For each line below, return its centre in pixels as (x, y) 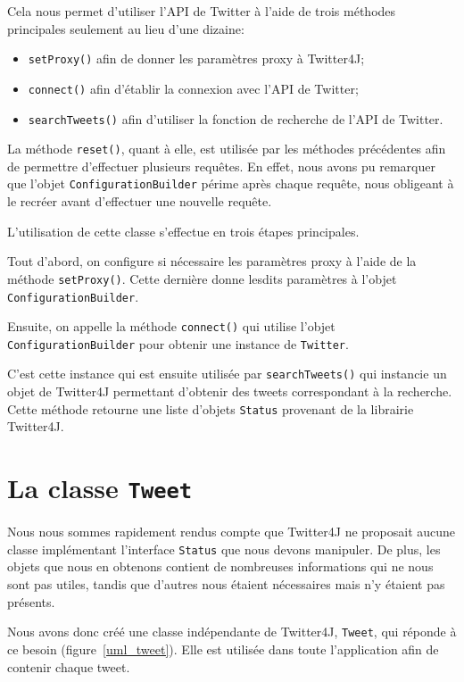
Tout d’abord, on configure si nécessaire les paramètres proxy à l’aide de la (212, 261)
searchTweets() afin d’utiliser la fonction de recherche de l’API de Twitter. (236, 118)
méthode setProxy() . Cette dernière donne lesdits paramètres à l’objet (202, 278)
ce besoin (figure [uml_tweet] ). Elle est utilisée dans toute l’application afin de (223, 649)
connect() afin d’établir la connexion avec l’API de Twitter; (193, 88)
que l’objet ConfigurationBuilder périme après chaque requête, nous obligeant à (231, 183)
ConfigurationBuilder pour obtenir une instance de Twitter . (178, 343)
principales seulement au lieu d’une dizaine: (126, 28)
